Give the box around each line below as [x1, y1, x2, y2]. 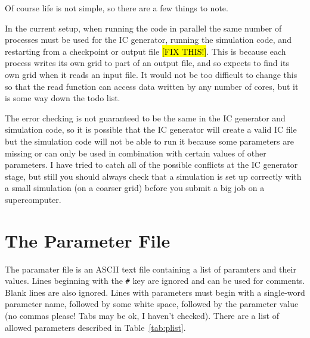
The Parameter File [5, 228, 170, 252]
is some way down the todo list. [5, 92, 120, 104]
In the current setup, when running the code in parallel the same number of [5, 21, 282, 34]
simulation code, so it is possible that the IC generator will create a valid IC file [5, 123, 297, 136]
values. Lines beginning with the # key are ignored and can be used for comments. [5, 274, 305, 287]
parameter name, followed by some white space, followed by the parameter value [5, 298, 299, 310]
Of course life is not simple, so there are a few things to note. [5, 2, 228, 14]
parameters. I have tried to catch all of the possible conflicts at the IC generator [5, 158, 298, 171]
